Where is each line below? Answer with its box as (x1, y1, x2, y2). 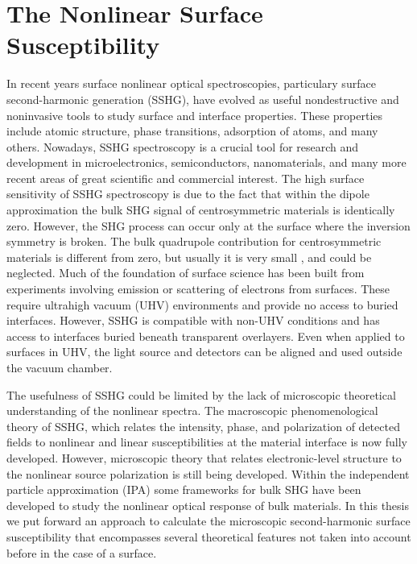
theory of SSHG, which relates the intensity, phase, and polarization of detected (6, 417, 400, 434)
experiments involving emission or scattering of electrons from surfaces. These (6, 280, 390, 297)
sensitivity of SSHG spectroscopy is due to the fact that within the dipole (6, 185, 370, 202)
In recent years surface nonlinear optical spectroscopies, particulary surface (6, 75, 376, 92)
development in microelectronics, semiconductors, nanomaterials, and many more (6, 154, 407, 171)
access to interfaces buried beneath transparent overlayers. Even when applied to (6, 327, 405, 344)
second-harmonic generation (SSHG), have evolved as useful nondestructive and (6, 90, 399, 107)
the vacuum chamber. (6, 359, 113, 375)
